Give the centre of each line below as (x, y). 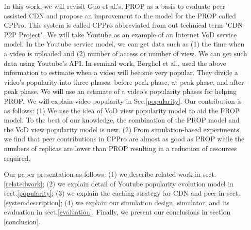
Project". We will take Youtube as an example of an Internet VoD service (128, 34)
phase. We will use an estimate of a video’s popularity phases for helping (128, 91)
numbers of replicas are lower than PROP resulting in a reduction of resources (120, 148)
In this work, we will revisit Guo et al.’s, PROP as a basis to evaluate (107, 6)
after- (238, 82)
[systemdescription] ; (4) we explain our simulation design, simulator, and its (117, 202)
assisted (15, 15)
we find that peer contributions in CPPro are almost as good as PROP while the (124, 139)
